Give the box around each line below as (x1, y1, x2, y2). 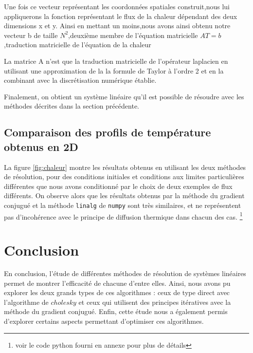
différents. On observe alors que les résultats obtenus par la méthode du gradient (4, 190, 245, 201)
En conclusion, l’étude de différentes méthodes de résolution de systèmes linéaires (4, 268, 246, 278)
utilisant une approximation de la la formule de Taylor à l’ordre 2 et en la (4, 65, 224, 75)
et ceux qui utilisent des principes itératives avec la (78, 297, 231, 307)
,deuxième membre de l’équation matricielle (68, 30, 198, 40)
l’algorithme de (4, 297, 49, 307)
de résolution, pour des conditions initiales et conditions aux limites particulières (4, 171, 244, 182)
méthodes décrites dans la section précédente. (4, 101, 140, 111)
